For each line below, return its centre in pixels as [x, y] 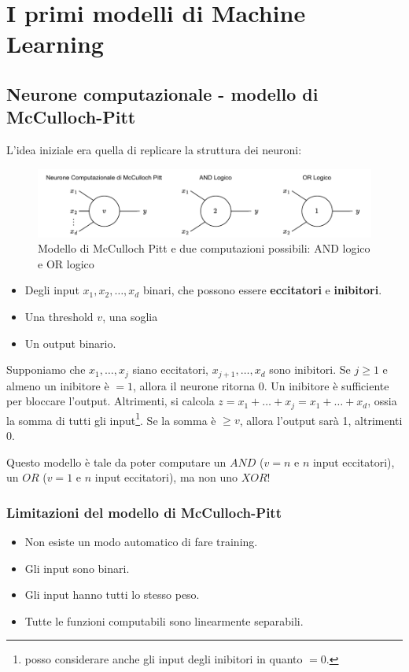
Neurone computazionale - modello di [162, 93]
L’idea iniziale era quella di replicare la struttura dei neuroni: [154, 150]
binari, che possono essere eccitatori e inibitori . [262, 290]
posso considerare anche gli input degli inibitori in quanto [164, 659]
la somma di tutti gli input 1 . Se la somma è [111, 419]
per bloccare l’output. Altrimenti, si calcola [111, 401]
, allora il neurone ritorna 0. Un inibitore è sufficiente [261, 385]
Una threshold [59, 317]
